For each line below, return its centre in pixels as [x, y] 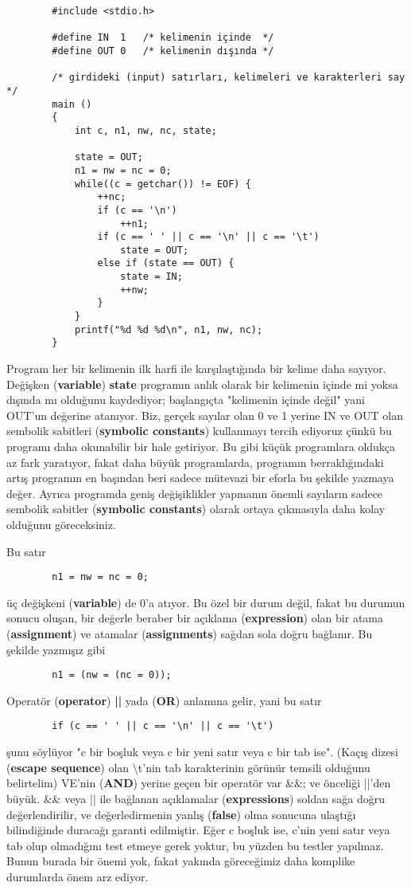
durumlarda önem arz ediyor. [78, 876]
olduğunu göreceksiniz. [61, 524]
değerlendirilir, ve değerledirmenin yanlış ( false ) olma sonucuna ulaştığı [181, 814]
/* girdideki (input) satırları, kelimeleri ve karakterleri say [229, 78]
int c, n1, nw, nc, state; [145, 130]
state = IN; [151, 277]
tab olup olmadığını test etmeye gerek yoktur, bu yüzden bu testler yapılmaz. [195, 845]
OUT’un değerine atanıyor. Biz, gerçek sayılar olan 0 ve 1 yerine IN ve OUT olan [205, 415]
